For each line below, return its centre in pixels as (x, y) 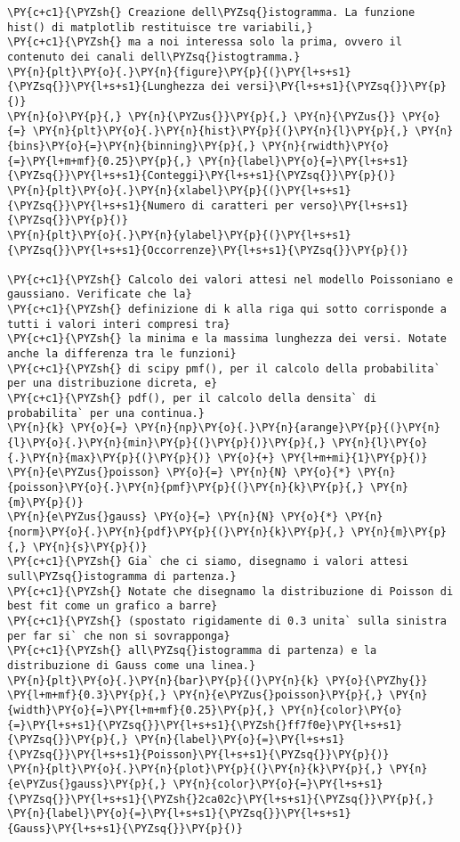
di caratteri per (243, 205)
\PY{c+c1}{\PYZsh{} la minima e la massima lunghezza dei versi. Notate (227, 339)
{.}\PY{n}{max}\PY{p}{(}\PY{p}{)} (109, 458)
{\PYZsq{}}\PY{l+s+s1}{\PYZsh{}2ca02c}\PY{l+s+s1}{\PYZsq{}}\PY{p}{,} (221, 799)
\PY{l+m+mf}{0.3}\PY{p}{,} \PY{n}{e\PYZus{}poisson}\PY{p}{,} (195, 695)
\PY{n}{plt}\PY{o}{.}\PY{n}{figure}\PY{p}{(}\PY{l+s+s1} (179, 72)
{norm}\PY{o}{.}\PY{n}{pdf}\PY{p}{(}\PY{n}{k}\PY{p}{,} (176, 531)
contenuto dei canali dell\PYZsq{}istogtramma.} (154, 57)
